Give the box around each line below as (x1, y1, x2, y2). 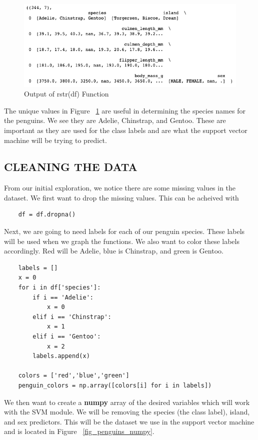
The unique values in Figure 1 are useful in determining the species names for (4, 105, 245, 115)
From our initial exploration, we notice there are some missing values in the (4, 182, 236, 193)
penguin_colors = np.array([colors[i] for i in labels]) (18, 381, 212, 389)
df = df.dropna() (18, 211, 76, 218)
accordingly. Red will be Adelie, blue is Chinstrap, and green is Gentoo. (4, 245, 223, 256)
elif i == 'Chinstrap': (32, 313, 111, 320)
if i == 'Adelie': (32, 293, 93, 301)
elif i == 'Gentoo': (32, 333, 101, 340)
